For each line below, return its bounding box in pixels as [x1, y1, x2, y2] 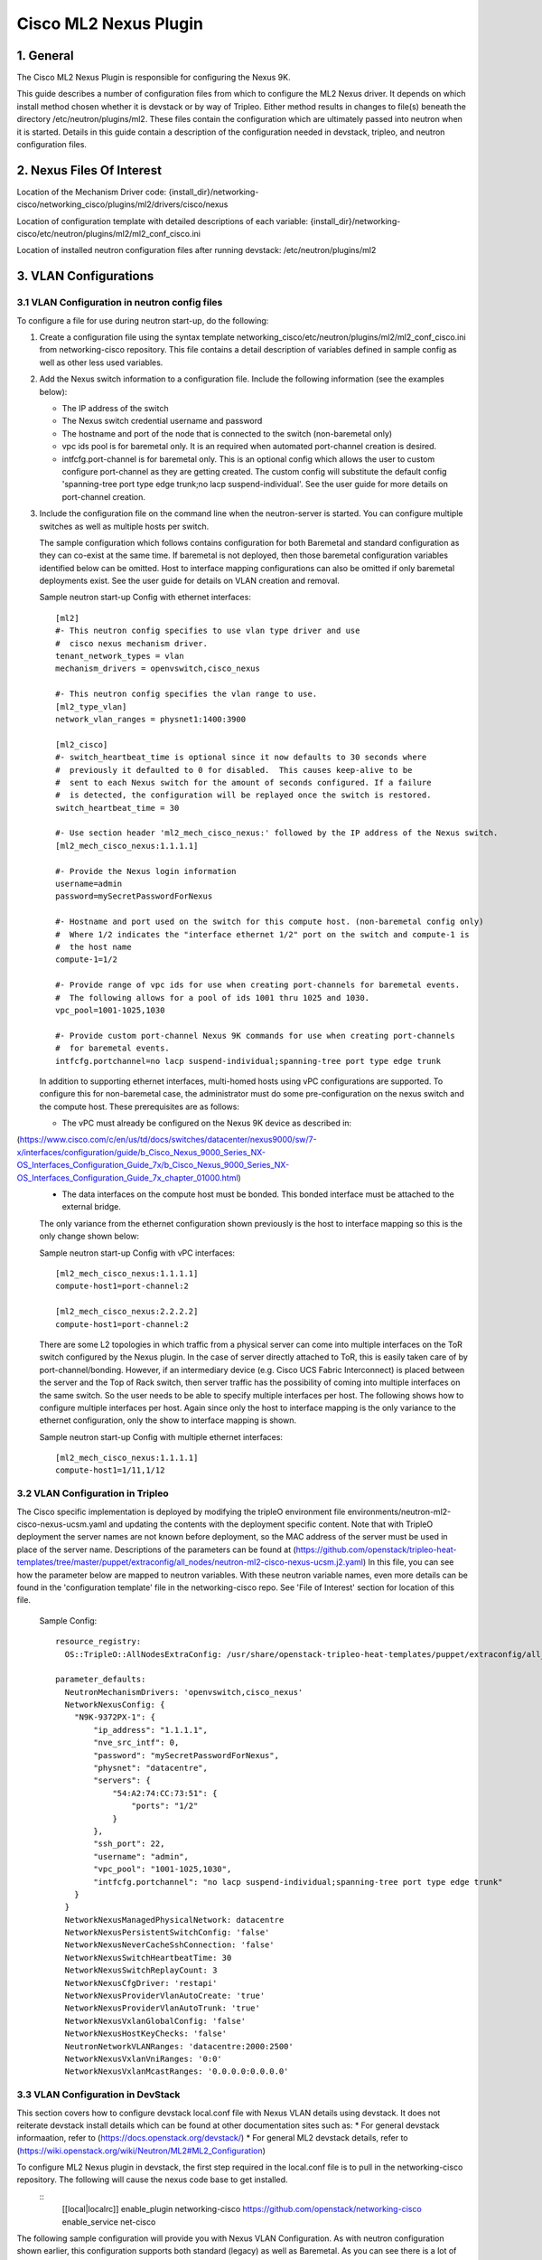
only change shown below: [39, 1230, 140, 1242]
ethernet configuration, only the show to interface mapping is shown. [39, 1415, 297, 1426]
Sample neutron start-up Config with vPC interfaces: [39, 1248, 235, 1258]
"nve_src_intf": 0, [93, 1737, 180, 1748]
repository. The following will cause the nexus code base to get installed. [16, 2174, 288, 2185]
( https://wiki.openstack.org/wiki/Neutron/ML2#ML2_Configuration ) [16, 2145, 266, 2156]
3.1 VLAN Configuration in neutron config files [16, 297, 223, 309]
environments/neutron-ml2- [347, 1506, 452, 1517]
